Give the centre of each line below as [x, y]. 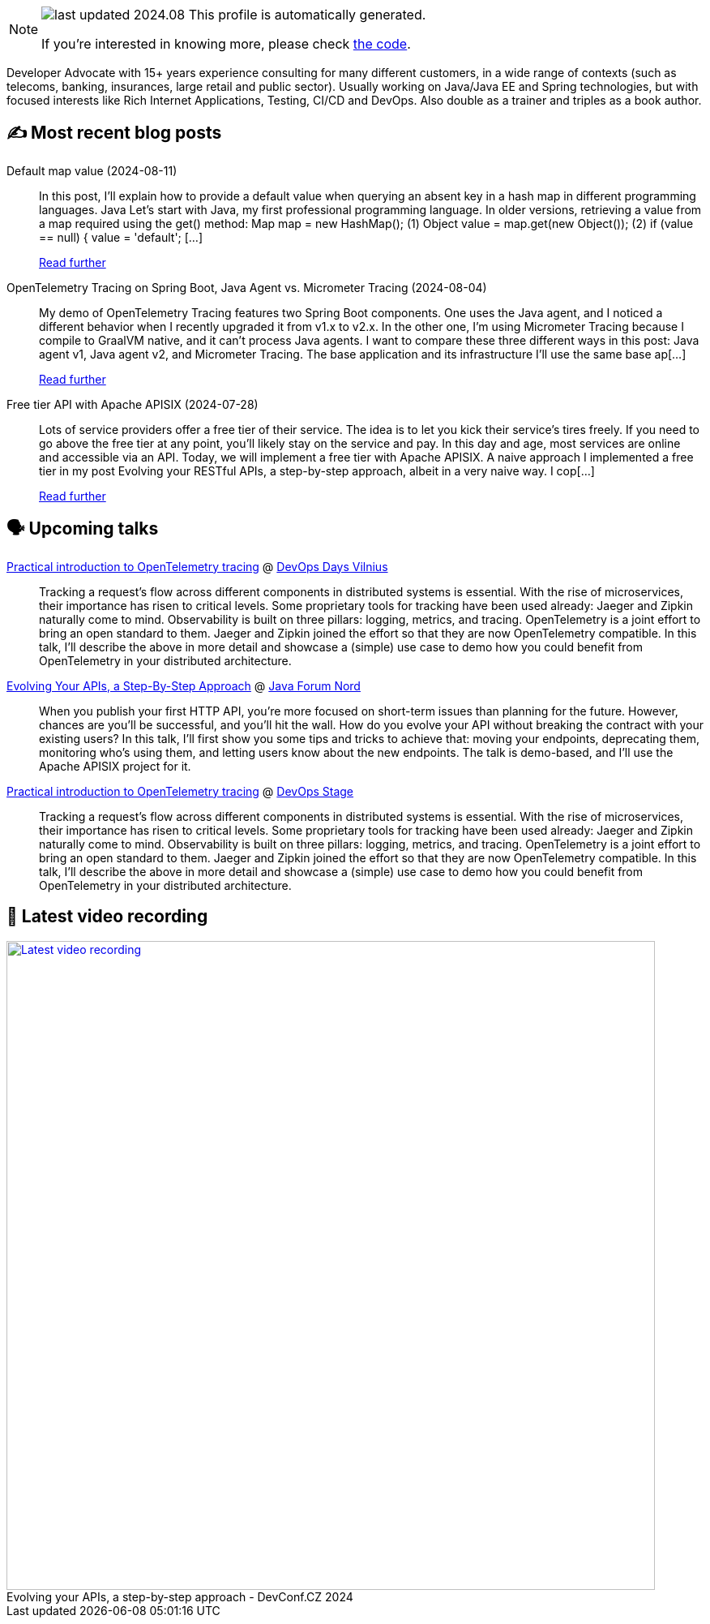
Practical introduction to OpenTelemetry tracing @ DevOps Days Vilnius [197, 566]
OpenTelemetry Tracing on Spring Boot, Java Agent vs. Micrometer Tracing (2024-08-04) [247, 287]
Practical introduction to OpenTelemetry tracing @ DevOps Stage [180, 791]
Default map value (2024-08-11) [92, 170]
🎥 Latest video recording [107, 917]
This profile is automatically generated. [307, 15]
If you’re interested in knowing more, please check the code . [226, 44]
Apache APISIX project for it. [115, 766]
